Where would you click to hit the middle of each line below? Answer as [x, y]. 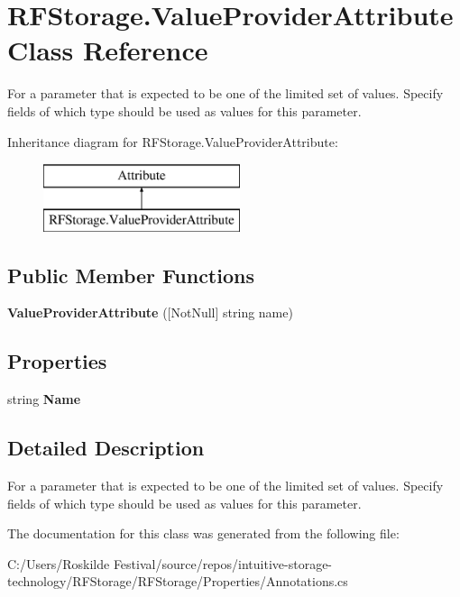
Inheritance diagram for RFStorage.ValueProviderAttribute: [173, 141]
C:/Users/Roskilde [59, 563]
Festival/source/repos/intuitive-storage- [223, 563]
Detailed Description [106, 448]
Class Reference [108, 50]
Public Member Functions [131, 275]
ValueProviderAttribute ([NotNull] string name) [150, 312]
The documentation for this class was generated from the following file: [203, 533]
